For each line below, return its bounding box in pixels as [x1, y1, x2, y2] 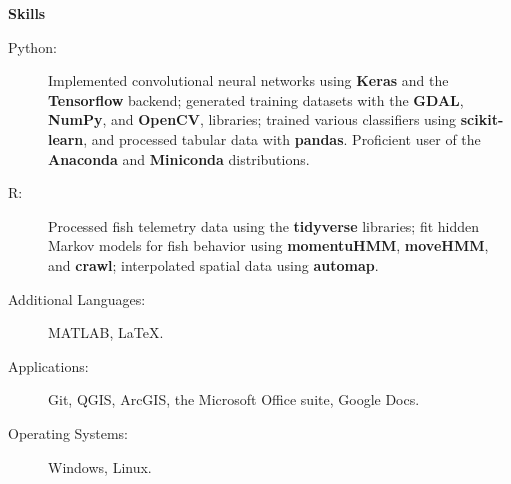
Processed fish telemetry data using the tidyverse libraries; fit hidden [48, 215, 480, 236]
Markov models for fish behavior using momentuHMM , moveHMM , [48, 235, 489, 256]
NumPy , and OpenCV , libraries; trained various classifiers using [48, 109, 457, 130]
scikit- [460, 109, 504, 130]
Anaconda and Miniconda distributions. [48, 148, 310, 169]
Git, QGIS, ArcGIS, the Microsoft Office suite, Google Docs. [48, 389, 420, 410]
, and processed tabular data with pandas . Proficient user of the [83, 128, 481, 149]
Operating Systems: [8, 422, 128, 443]
